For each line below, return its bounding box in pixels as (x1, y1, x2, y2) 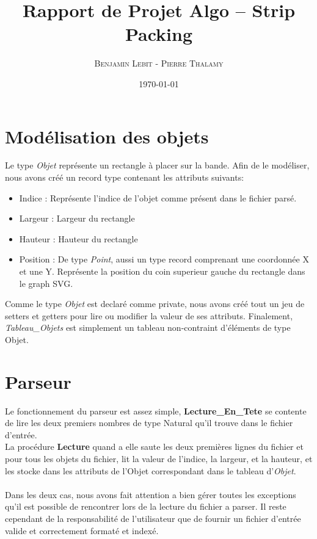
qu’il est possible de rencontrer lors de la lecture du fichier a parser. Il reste (5, 500, 286, 513)
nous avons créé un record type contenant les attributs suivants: (5, 171, 244, 184)
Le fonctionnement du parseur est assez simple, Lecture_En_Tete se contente (5, 404, 307, 417)
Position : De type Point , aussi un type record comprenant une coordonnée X (19, 253, 309, 266)
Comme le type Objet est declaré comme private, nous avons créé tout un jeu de (5, 297, 305, 310)
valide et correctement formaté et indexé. (5, 524, 159, 537)
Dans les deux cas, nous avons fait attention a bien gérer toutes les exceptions (5, 488, 296, 501)
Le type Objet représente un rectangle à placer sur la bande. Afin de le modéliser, (5, 159, 310, 172)
